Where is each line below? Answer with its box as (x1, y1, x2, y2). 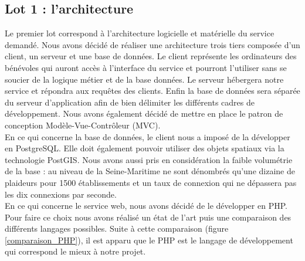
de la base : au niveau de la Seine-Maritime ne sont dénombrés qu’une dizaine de (5, 165, 295, 177)
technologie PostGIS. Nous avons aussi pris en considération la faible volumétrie (5, 153, 293, 165)
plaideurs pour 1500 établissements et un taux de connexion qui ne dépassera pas (5, 176, 297, 188)
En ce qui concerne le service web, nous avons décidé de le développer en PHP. (5, 199, 287, 212)
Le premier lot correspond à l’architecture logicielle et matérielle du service (5, 27, 274, 39)
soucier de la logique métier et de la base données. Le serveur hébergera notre (5, 73, 284, 85)
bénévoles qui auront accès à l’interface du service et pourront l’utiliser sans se (5, 61, 287, 73)
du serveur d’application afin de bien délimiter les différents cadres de (5, 96, 255, 108)
